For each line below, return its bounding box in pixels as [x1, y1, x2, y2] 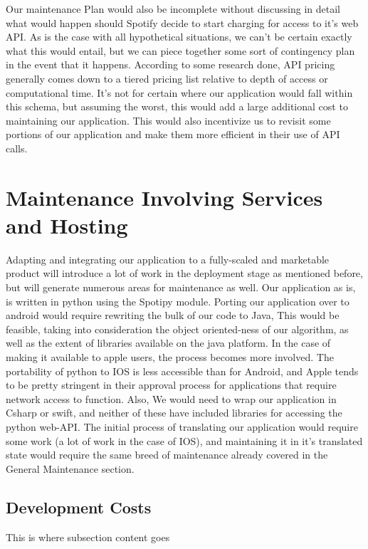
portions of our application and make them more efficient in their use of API [6, 127, 340, 142]
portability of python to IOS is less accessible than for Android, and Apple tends [6, 363, 359, 378]
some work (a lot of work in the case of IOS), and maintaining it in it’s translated [6, 433, 363, 448]
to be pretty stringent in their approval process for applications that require [6, 377, 337, 392]
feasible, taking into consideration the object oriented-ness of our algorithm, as [6, 321, 349, 336]
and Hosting [6, 210, 128, 239]
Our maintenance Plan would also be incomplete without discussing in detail [6, 1, 340, 16]
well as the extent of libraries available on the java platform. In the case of [6, 335, 331, 350]
